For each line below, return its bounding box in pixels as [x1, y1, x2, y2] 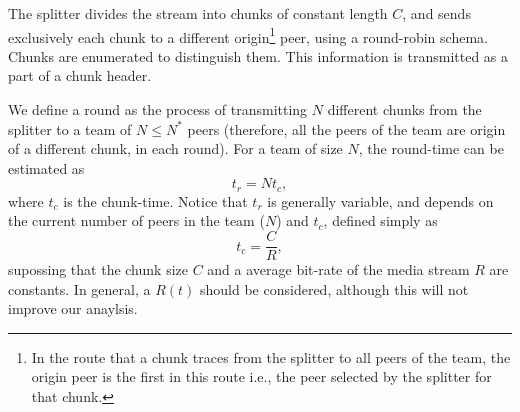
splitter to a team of [8, 118, 132, 139]
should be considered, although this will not [200, 278, 469, 299]
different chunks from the [327, 99, 482, 120]
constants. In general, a [8, 278, 151, 299]
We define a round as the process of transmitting [8, 99, 308, 120]
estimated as [8, 157, 85, 178]
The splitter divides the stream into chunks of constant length [8, 3, 388, 23]
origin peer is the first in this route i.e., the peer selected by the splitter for [31, 366, 492, 387]
